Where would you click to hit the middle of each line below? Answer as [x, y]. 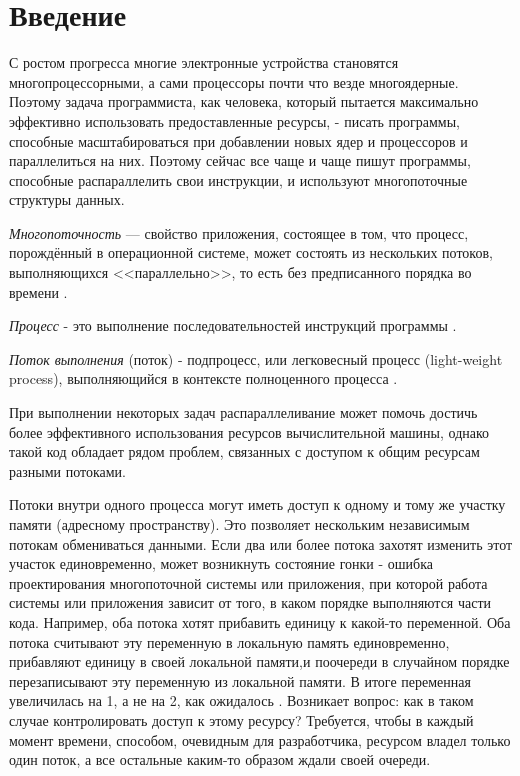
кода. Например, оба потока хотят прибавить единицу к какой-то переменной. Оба [260, 621]
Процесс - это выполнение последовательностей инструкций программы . [233, 325]
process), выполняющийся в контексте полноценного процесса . [203, 378]
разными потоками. [67, 470]
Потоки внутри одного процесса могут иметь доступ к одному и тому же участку [257, 504]
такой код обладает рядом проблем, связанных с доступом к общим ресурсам [244, 451]
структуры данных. [67, 199]
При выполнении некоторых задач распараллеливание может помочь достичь [243, 412]
